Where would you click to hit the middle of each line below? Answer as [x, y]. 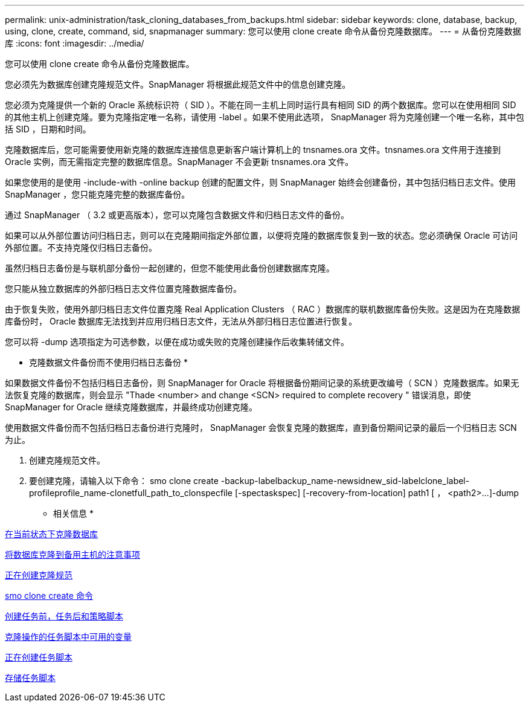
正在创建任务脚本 [39, 657]
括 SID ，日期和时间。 [48, 129]
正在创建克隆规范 [39, 575]
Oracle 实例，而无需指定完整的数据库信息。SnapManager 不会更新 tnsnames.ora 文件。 [179, 162]
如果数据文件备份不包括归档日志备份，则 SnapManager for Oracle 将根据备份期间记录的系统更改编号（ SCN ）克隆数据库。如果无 [262, 383]
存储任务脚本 [30, 678]
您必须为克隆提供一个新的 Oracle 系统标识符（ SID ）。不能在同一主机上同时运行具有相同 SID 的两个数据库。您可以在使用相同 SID [261, 105]
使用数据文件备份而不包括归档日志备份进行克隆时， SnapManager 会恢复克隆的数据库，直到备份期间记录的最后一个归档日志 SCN [261, 428]
